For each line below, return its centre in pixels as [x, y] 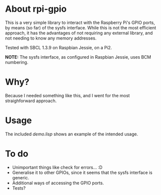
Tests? [19, 188]
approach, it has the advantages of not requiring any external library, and [79, 33]
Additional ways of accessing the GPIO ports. [58, 183]
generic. [21, 177]
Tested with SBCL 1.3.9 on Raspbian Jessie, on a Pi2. [58, 47]
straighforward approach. [31, 101]
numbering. [17, 62]
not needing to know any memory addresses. [51, 38]
